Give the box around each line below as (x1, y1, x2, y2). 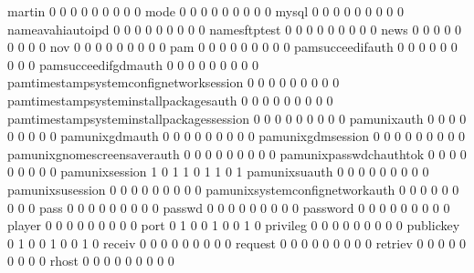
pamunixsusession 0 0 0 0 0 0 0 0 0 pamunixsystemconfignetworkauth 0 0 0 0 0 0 (7, 179, 459, 198)
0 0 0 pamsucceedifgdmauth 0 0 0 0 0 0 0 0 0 (7, 55, 258, 74)
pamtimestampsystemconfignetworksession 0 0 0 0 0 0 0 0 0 (7, 73, 340, 92)
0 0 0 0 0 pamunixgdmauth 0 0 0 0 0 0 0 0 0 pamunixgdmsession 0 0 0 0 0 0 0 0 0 (7, 126, 466, 146)
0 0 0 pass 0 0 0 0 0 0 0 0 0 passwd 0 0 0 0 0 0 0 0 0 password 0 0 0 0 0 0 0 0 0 (7, 197, 450, 217)
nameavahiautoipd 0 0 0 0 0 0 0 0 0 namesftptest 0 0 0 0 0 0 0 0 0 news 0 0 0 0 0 (7, 19, 462, 38)
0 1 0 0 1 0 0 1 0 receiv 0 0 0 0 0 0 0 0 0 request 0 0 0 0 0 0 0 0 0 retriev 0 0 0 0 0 (7, 233, 467, 252)
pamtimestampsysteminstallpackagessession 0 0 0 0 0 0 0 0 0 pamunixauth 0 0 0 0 (7, 108, 467, 127)
